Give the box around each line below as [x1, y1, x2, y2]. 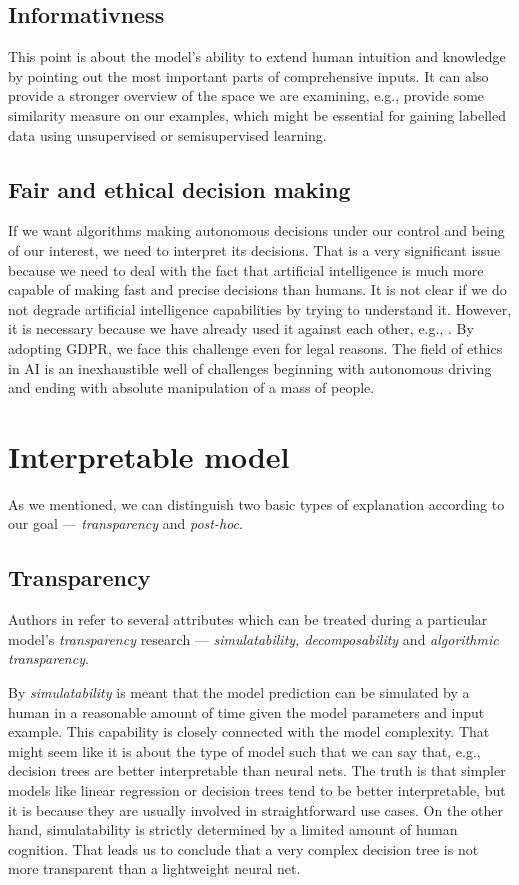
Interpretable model [8, 435, 290, 476]
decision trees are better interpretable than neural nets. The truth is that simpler [8, 760, 506, 781]
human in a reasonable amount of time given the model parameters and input [8, 701, 485, 722]
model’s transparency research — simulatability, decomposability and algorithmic [8, 628, 499, 649]
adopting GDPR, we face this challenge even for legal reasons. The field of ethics [8, 337, 503, 358]
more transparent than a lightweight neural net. [8, 858, 301, 879]
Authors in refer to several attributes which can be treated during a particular [8, 609, 488, 630]
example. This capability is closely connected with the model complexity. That [8, 721, 490, 742]
